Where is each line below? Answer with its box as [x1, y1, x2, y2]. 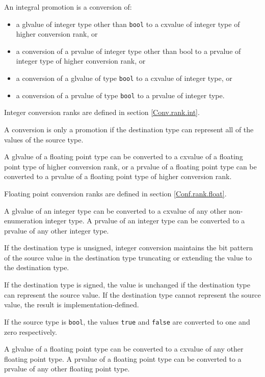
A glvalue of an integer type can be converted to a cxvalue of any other [4, 205, 227, 216]
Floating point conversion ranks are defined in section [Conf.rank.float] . [4, 188, 227, 198]
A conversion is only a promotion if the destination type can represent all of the [4, 124, 254, 134]
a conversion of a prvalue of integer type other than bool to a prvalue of [16, 45, 241, 56]
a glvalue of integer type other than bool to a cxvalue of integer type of [16, 18, 240, 29]
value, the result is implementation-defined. [4, 299, 139, 310]
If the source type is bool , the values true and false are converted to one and [4, 316, 250, 327]
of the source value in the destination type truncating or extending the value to [4, 252, 252, 263]
